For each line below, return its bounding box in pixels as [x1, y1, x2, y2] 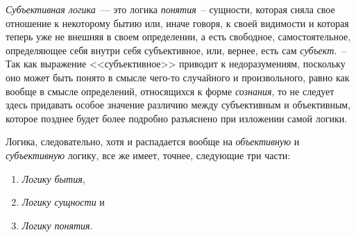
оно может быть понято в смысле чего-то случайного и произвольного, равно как [6, 70, 350, 84]
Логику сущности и [22, 195, 105, 209]
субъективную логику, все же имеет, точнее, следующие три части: [6, 147, 291, 162]
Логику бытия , [22, 171, 85, 186]
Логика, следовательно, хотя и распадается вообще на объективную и [6, 134, 300, 149]
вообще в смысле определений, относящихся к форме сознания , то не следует [6, 83, 334, 98]
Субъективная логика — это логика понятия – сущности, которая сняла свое [6, 2, 335, 16]
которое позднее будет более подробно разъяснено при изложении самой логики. [6, 111, 348, 125]
